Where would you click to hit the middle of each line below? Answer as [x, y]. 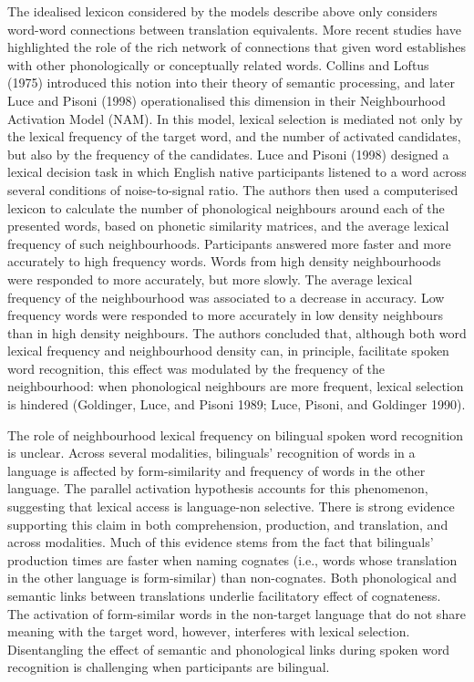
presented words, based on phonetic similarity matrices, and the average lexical [228, 226]
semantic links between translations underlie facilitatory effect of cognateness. [224, 595]
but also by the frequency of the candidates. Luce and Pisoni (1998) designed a [228, 154]
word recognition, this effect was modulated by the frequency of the [196, 368]
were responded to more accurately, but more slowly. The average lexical [210, 279]
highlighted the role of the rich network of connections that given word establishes [237, 47]
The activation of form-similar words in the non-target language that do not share [237, 613]
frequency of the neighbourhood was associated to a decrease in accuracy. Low [226, 297]
